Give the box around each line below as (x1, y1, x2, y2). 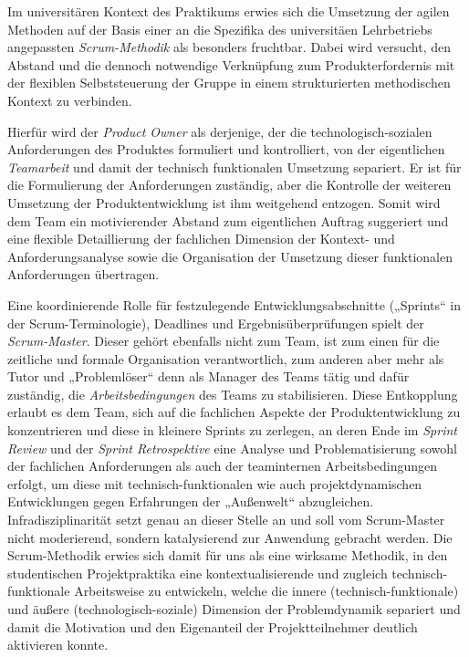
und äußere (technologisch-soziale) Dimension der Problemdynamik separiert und (7, 600, 461, 618)
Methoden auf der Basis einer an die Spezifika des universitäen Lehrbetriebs (7, 19, 433, 38)
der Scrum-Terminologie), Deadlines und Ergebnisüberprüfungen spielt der (7, 313, 424, 332)
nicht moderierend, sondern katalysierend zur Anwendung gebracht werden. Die (7, 527, 453, 547)
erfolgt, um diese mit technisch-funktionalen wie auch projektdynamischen (7, 474, 422, 493)
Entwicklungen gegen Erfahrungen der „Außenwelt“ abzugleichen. (7, 492, 374, 511)
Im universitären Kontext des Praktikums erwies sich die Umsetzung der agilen (7, 2, 450, 20)
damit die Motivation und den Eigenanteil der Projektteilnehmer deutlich (7, 617, 418, 636)
